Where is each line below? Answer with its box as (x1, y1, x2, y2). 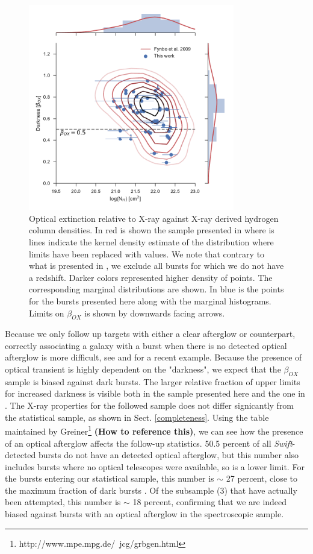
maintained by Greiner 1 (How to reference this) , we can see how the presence (5, 423, 303, 437)
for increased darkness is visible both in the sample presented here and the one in (5, 387, 305, 400)
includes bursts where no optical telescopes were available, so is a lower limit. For (5, 460, 305, 473)
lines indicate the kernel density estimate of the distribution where (29, 235, 274, 248)
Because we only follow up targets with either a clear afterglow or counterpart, (5, 327, 296, 340)
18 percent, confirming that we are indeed (132, 496, 287, 508)
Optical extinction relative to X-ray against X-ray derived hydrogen (29, 212, 279, 224)
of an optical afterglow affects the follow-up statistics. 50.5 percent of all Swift (5, 436, 293, 449)
